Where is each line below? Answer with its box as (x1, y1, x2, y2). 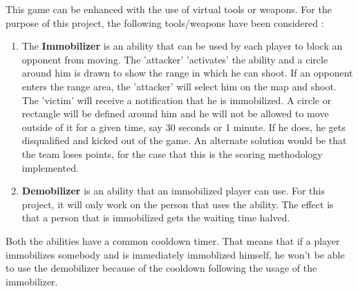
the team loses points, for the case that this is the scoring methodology (21, 146, 323, 161)
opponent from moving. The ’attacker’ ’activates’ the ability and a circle (21, 52, 328, 66)
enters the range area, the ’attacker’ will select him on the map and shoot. (21, 79, 337, 93)
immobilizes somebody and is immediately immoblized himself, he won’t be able (6, 247, 345, 261)
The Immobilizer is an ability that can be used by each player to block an (21, 39, 343, 53)
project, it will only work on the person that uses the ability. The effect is (21, 197, 334, 211)
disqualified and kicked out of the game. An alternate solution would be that (21, 133, 347, 148)
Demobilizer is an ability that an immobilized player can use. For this (21, 183, 325, 198)
